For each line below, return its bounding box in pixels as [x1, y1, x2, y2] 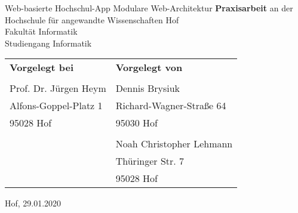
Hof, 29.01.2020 [5, 197, 62, 209]
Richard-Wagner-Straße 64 [115, 98, 226, 113]
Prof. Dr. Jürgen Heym [10, 81, 106, 95]
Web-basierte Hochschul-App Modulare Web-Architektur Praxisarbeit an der [5, 2, 293, 14]
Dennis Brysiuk [115, 81, 180, 95]
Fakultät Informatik [5, 25, 78, 38]
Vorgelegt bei [10, 60, 74, 75]
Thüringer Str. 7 [115, 154, 185, 168]
